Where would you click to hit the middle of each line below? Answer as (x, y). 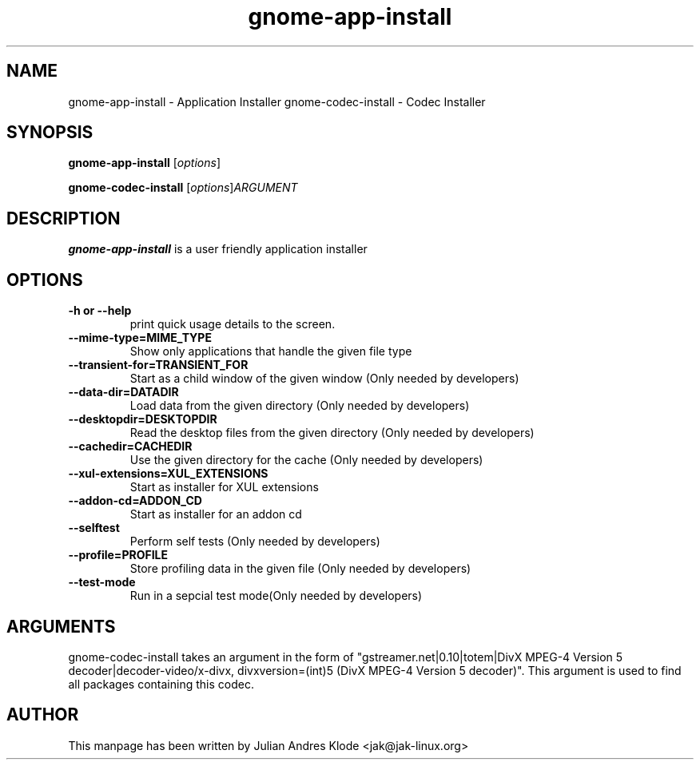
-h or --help (100, 311)
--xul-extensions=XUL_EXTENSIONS (168, 474)
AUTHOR (43, 715)
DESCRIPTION (64, 218)
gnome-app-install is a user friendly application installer (218, 249)
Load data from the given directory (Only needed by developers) (300, 406)
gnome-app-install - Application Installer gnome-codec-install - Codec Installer (277, 101)
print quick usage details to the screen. (233, 324)
